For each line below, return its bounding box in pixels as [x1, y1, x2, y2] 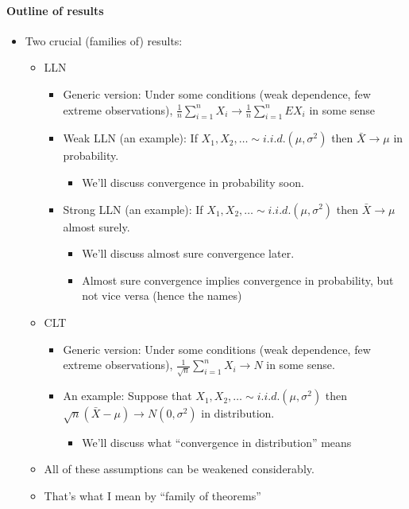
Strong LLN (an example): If [63, 200, 203, 217]
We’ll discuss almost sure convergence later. [82, 245, 295, 262]
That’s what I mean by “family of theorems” [44, 488, 261, 504]
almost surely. [63, 218, 130, 235]
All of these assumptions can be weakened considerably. [44, 460, 314, 477]
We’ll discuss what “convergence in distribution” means [82, 433, 352, 450]
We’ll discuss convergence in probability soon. [82, 173, 304, 190]
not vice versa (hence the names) [82, 287, 242, 304]
